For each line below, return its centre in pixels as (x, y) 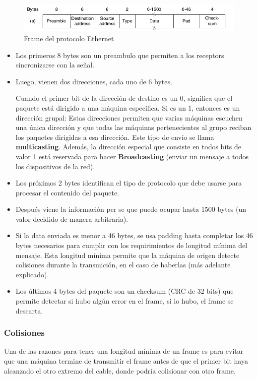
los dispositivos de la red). (55, 166)
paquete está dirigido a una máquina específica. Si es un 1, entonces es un (128, 107)
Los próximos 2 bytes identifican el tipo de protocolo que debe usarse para (129, 183)
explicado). (32, 274)
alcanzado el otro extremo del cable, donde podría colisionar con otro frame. (120, 370)
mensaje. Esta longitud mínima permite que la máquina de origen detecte (128, 255)
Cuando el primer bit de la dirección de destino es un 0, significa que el (124, 98)
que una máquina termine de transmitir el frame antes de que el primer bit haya (126, 361)
